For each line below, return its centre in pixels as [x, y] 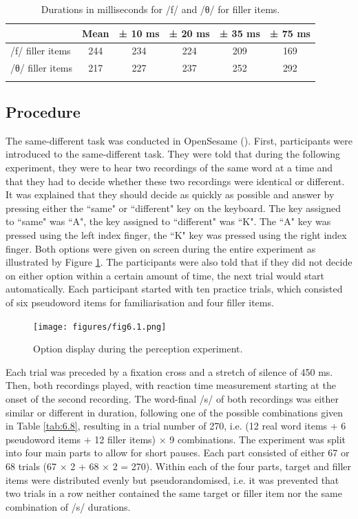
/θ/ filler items [42, 68]
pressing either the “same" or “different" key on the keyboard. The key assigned [173, 208]
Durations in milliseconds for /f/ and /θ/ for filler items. [160, 9]
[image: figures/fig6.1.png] [100, 327]
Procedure [43, 112]
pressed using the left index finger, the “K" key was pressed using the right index [176, 234]
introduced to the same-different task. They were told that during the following [173, 154]
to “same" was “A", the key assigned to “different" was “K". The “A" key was [168, 221]
